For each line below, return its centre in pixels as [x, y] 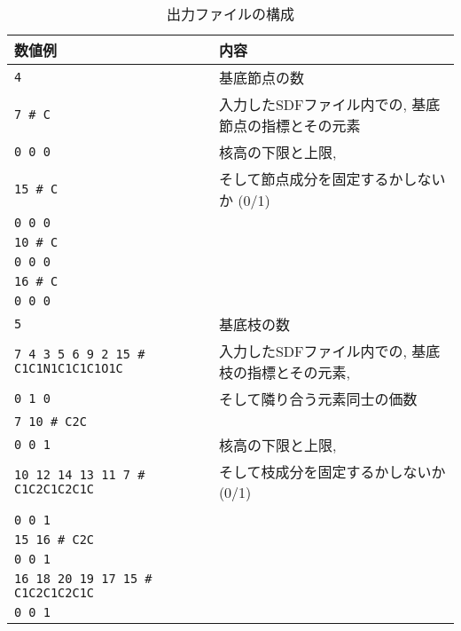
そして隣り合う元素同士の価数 [318, 399]
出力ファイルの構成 [230, 14]
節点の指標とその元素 [289, 126]
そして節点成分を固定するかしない [332, 179]
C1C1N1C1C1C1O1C [69, 368]
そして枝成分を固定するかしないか [332, 472]
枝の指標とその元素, [284, 372]
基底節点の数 [261, 78]
